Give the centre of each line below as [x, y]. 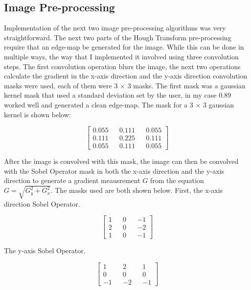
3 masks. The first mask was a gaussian [186, 85]
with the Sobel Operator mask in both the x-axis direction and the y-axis [114, 171]
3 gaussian [218, 104]
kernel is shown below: [37, 114]
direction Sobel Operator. [42, 203]
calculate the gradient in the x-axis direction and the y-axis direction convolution [126, 76]
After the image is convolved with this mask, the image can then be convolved [121, 161]
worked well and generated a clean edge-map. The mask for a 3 [99, 104]
